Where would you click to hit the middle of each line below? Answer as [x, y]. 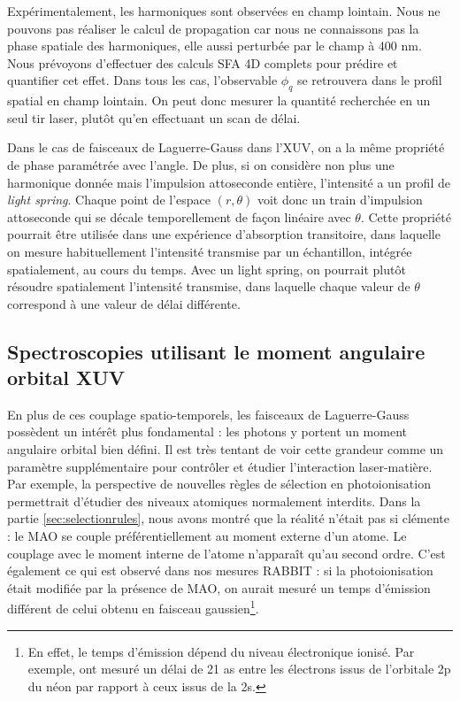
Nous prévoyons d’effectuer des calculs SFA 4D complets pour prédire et [203, 62]
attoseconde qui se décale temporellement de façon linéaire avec [179, 216]
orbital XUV [66, 377]
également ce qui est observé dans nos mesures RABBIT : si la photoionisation [220, 570]
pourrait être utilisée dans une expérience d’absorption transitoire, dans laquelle [224, 234]
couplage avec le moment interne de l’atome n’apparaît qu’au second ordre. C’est [226, 553]
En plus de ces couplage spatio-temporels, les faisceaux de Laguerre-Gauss [208, 414]
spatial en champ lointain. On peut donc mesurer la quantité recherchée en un [219, 100]
